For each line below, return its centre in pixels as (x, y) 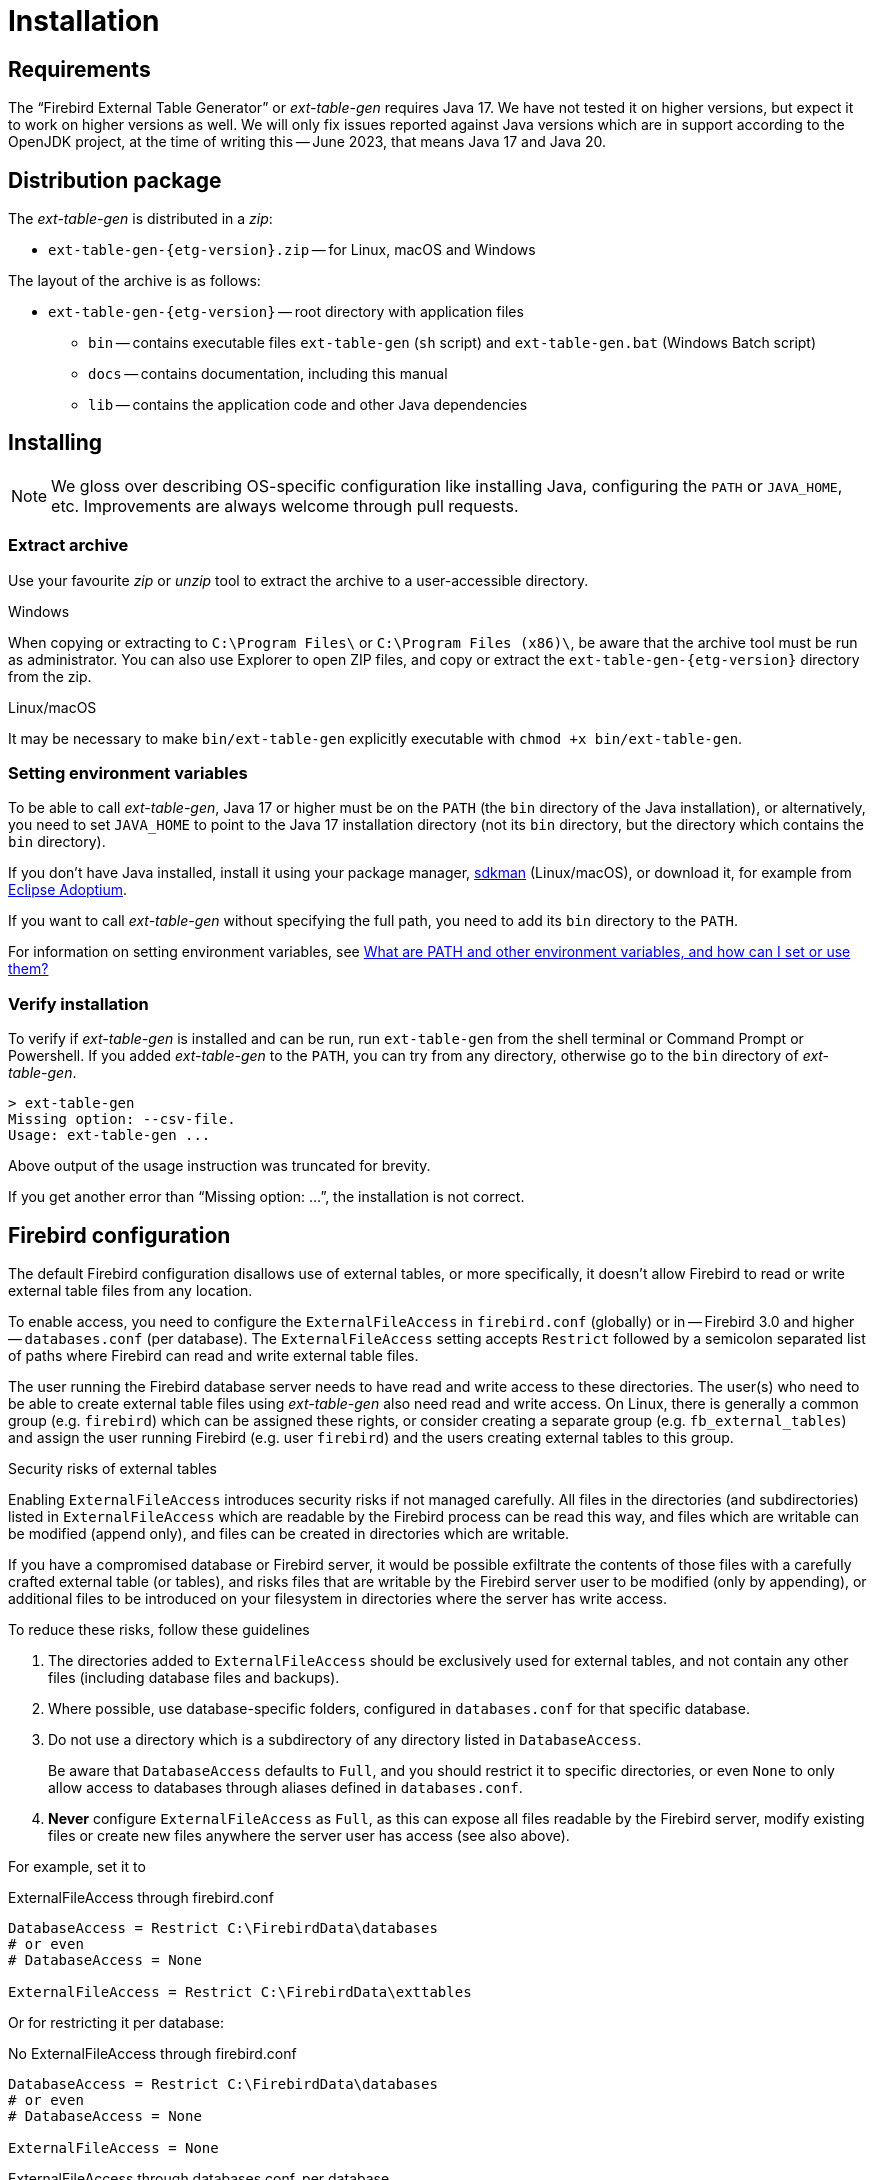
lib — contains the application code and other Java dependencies (308, 405)
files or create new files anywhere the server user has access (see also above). (309, 1835)
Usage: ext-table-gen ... (109, 1135)
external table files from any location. (130, 1290)
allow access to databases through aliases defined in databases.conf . (285, 1787)
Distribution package (115, 180)
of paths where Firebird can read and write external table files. (213, 1355)
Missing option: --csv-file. (122, 1119)
